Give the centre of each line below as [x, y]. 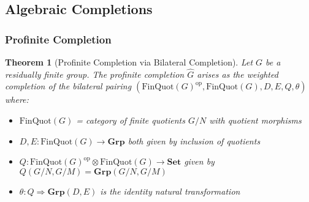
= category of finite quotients [131, 120]
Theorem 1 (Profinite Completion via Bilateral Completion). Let [129, 62]
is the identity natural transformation [170, 191]
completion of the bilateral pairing [68, 86]
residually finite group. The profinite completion [95, 74]
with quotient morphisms [255, 120]
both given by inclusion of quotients [194, 140]
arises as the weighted [238, 74]
